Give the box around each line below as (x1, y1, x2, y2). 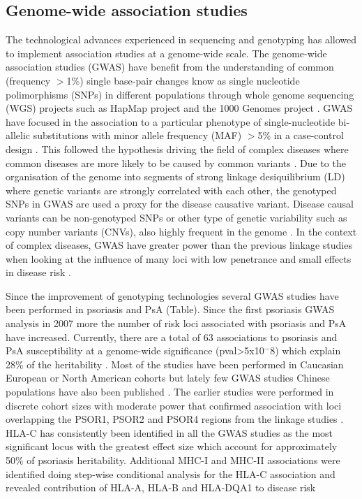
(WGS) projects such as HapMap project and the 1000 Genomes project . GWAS (6, 101, 353, 115)
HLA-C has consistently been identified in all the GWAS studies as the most (6, 425, 333, 440)
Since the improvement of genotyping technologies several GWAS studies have (6, 288, 339, 303)
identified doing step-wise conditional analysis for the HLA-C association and (6, 466, 335, 481)
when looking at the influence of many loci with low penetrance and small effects (6, 251, 352, 266)
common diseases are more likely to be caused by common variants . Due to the (6, 155, 346, 170)
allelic (6, 128, 30, 143)
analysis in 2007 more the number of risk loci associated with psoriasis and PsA (6, 316, 347, 331)
